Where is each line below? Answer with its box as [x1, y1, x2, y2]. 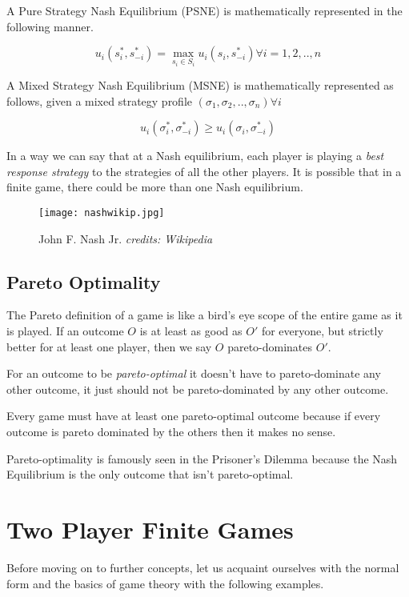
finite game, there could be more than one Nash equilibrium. [6, 178, 303, 195]
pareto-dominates [227, 338, 313, 355]
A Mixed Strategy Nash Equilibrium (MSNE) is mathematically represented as [6, 77, 394, 94]
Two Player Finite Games [6, 513, 294, 545]
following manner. [6, 18, 94, 34]
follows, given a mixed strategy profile [6, 92, 193, 109]
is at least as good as [139, 323, 243, 339]
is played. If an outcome [6, 323, 124, 339]
